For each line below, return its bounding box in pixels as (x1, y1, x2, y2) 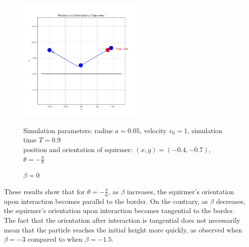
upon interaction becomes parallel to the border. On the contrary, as (4, 196, 208, 206)
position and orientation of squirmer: (23, 144, 133, 154)
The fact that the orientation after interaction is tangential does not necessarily (4, 215, 240, 225)
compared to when (28, 234, 83, 244)
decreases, (216, 196, 246, 206)
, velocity (139, 125, 167, 135)
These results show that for (4, 186, 85, 196)
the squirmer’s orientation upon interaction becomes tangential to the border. (4, 205, 235, 216)
